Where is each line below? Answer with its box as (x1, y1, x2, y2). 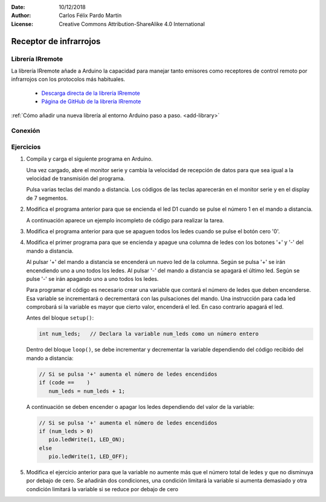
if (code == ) (39, 379, 91, 386)
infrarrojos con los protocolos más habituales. (11, 76, 126, 83)
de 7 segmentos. (26, 194, 68, 202)
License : (11, 20, 33, 27)
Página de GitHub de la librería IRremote (41, 98, 141, 105)
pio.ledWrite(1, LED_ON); (48, 436, 126, 443)
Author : (11, 12, 31, 19)
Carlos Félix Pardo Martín (59, 12, 122, 19)
